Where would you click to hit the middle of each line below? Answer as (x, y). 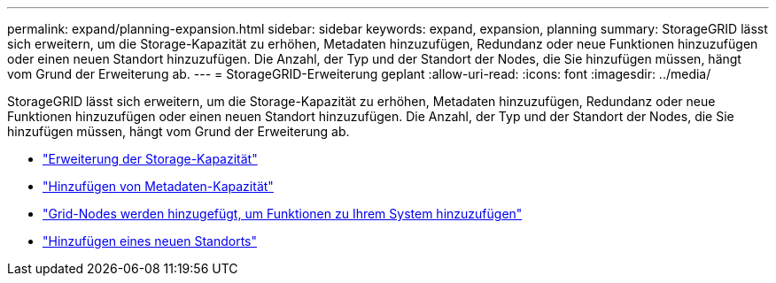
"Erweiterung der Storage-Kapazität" (150, 159)
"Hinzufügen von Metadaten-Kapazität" (158, 186)
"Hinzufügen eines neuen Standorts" (150, 241)
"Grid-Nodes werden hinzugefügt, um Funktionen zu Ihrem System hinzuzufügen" (283, 214)
